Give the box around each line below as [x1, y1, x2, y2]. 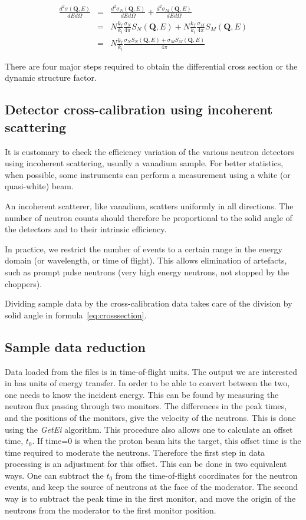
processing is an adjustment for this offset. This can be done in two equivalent [5, 458, 287, 470]
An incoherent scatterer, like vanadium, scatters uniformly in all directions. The [5, 199, 294, 212]
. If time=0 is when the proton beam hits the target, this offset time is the [32, 435, 301, 447]
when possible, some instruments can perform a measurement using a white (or [5, 168, 291, 180]
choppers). [5, 277, 42, 289]
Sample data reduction [5, 337, 146, 356]
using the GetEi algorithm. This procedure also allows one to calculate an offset [5, 423, 293, 435]
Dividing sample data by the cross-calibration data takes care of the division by [5, 297, 292, 310]
